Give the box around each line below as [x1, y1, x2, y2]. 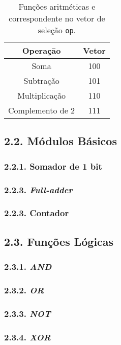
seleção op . [38, 24, 76, 36]
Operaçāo [22, 44, 61, 56]
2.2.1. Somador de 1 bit [4, 159, 102, 172]
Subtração [23, 75, 59, 86]
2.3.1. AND [4, 260, 52, 273]
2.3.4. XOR [4, 330, 51, 343]
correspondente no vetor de [9, 12, 105, 24]
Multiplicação [17, 89, 66, 101]
